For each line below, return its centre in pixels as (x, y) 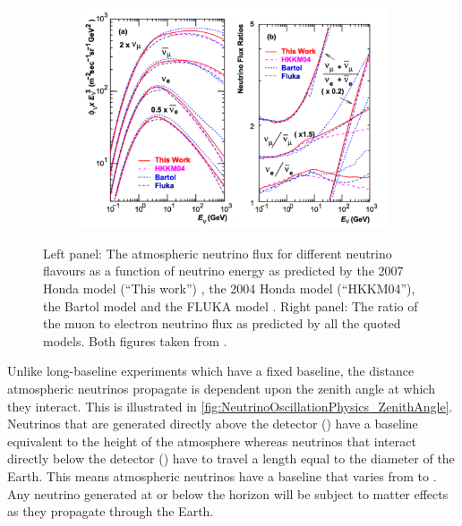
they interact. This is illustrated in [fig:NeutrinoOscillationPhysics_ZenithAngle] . (230, 406)
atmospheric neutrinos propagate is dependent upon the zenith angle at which (221, 388)
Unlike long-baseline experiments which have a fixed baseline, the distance (211, 371)
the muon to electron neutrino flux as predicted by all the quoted (222, 323)
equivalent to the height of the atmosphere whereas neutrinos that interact (212, 441)
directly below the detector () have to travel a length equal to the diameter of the (231, 458)
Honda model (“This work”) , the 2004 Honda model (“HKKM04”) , (229, 288)
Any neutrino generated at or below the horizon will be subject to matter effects (228, 493)
